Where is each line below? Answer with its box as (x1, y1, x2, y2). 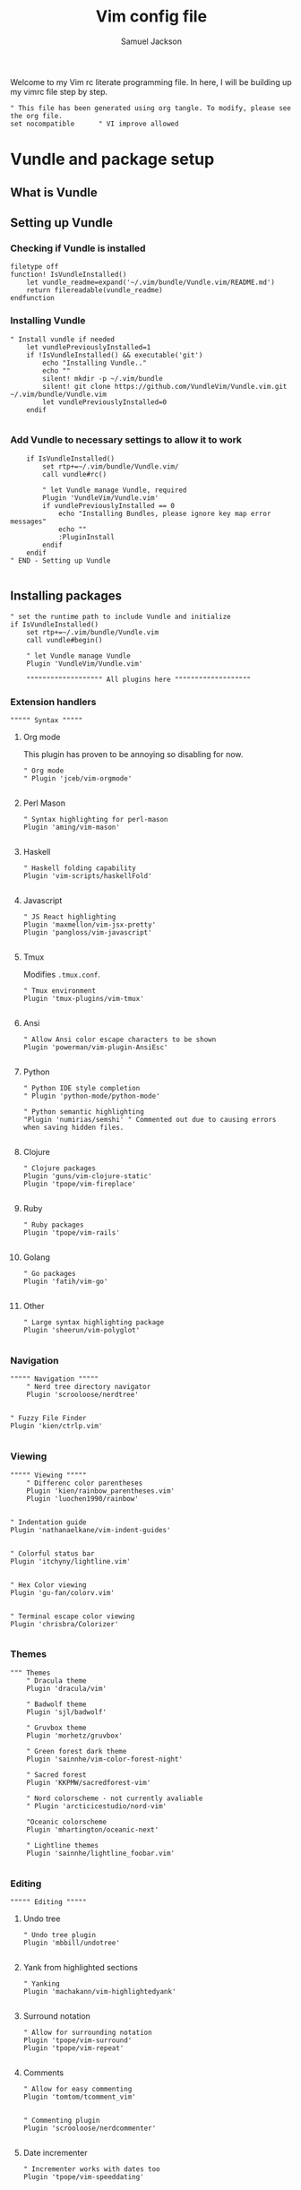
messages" (10, 517, 47, 526)
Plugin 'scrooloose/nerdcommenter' (22, 2124, 157, 2134)
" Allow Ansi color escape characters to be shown (22, 1035, 217, 1044)
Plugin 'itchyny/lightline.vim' (10, 1556, 131, 1565)
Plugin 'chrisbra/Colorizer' (10, 1619, 119, 1628)
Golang (22, 1252, 50, 1263)
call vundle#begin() (26, 635, 103, 644)
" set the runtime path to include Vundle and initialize (10, 612, 231, 621)
